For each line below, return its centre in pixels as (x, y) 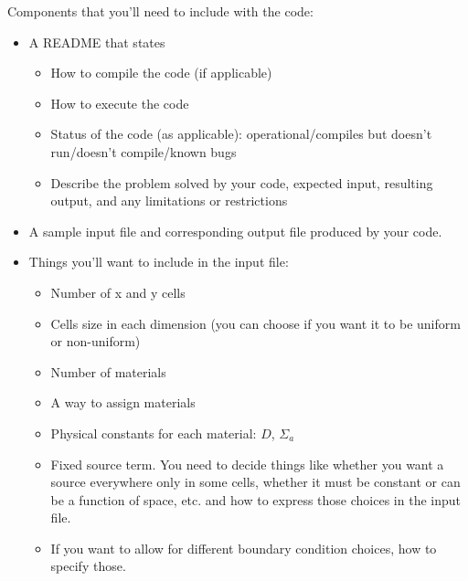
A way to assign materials (123, 402)
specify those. (88, 566)
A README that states (97, 42)
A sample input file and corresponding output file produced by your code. (235, 231)
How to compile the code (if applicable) (161, 73)
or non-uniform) (96, 341)
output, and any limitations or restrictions (169, 201)
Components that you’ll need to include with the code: (160, 11)
